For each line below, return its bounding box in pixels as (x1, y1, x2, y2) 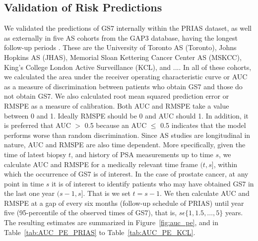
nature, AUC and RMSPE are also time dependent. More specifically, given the (4, 139, 246, 150)
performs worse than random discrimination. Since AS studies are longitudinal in (4, 129, 251, 140)
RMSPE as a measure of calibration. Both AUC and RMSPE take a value (4, 100, 229, 111)
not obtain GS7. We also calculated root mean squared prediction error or (4, 91, 229, 101)
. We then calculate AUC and (160, 188, 250, 198)
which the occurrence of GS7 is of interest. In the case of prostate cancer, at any (4, 169, 249, 179)
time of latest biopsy (4, 149, 66, 159)
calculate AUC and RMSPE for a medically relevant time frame (4, 159, 198, 169)
